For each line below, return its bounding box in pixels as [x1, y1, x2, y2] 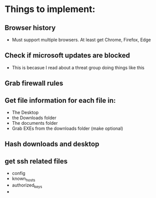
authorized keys [11, 182, 42, 189]
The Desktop [11, 109, 38, 116]
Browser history [4, 24, 56, 32]
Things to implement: [4, 4, 95, 15]
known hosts [11, 175, 35, 183]
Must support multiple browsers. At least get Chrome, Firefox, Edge [11, 37, 151, 43]
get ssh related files [4, 157, 68, 165]
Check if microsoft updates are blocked [4, 51, 130, 60]
